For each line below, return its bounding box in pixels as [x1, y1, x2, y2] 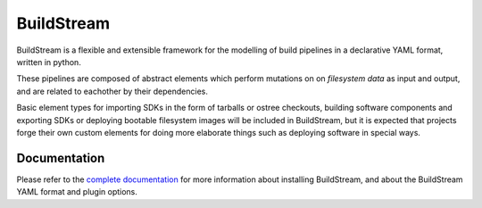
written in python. [16, 56, 82, 67]
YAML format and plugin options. [16, 187, 138, 197]
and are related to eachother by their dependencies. [16, 86, 209, 96]
